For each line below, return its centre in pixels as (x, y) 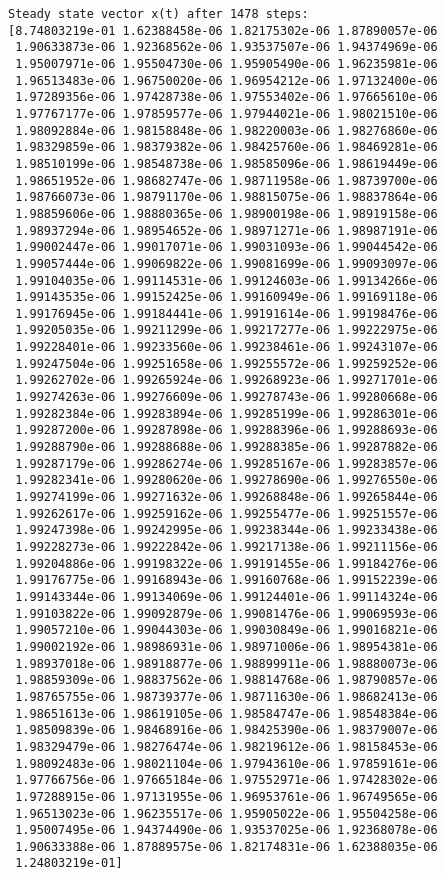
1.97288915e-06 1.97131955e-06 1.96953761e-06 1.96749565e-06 (226, 796)
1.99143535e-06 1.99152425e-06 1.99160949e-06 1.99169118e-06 (226, 297)
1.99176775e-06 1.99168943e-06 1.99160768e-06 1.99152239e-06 (226, 580)
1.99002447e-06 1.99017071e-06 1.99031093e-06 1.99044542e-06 (226, 247)
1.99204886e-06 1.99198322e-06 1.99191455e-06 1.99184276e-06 (226, 563)
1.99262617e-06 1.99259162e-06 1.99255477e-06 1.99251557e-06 (226, 513)
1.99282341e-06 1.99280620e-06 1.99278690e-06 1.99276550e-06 (226, 480)
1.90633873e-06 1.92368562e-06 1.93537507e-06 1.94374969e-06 (226, 47)
